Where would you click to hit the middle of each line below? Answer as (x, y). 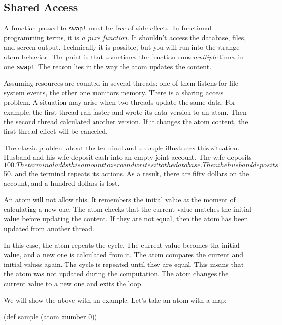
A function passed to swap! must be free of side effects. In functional (108, 28)
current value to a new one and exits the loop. (74, 283)
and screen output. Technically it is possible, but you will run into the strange (122, 47)
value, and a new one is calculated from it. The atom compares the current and (124, 254)
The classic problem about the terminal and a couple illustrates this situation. (122, 147)
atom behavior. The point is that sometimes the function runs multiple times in (124, 57)
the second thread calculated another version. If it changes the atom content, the (126, 121)
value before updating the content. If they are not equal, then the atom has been (126, 219)
